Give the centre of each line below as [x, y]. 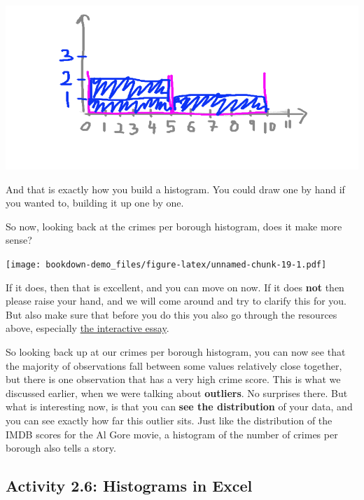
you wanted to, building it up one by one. [95, 203]
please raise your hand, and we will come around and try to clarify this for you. [176, 301]
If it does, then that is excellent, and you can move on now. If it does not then [175, 287]
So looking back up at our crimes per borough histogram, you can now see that [176, 352]
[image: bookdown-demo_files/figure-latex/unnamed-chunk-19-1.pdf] [166, 265]
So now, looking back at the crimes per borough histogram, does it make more [174, 226]
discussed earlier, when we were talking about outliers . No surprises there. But [177, 393]
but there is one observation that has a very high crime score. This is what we [173, 379]
